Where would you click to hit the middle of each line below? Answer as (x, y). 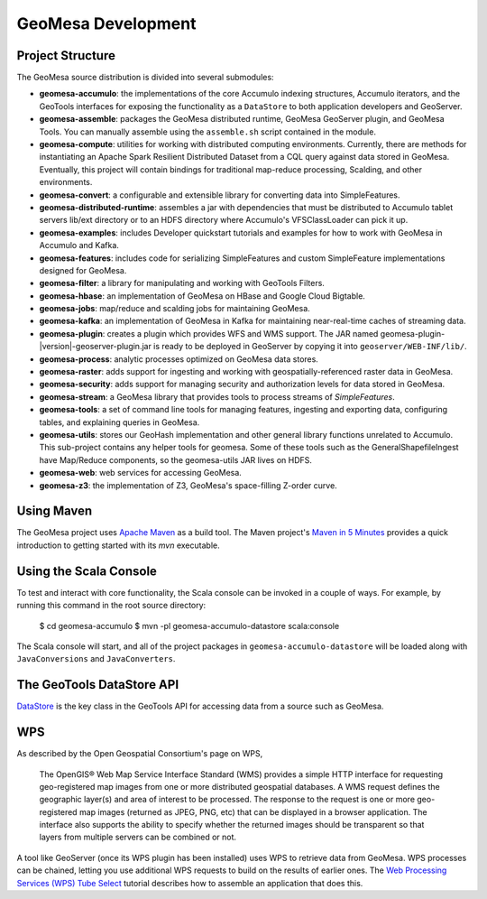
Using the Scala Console (87, 571)
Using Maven (55, 511)
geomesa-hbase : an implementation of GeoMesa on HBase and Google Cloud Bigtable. (202, 296)
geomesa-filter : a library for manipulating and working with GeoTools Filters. (182, 283)
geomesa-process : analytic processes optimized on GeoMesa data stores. (179, 359)
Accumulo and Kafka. (79, 246)
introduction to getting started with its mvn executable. (118, 545)
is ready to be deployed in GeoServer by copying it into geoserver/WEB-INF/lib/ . (311, 347)
